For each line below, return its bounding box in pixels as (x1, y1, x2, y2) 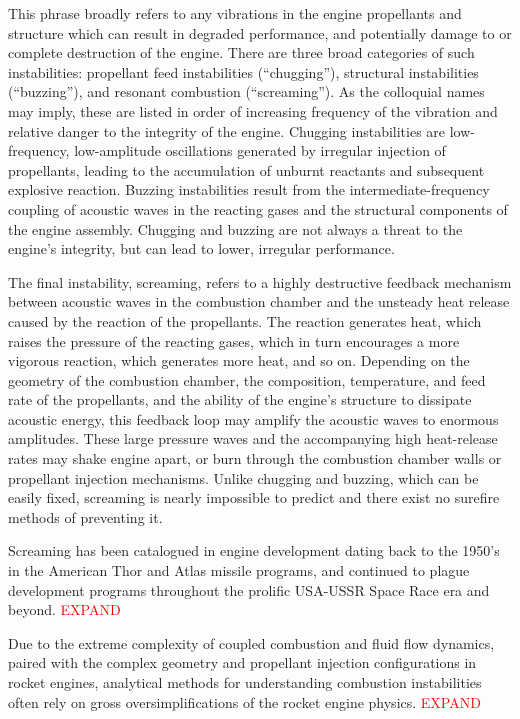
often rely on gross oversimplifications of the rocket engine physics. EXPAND (8, 691, 481, 712)
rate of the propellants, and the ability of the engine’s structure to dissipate (8, 389, 472, 410)
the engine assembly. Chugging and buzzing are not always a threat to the (8, 218, 463, 239)
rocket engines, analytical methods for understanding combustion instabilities (8, 672, 482, 692)
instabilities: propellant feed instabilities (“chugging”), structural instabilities (8, 61, 479, 82)
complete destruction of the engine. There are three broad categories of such (8, 42, 475, 63)
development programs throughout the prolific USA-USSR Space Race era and (8, 579, 490, 600)
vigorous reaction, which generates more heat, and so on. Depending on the (8, 350, 470, 371)
